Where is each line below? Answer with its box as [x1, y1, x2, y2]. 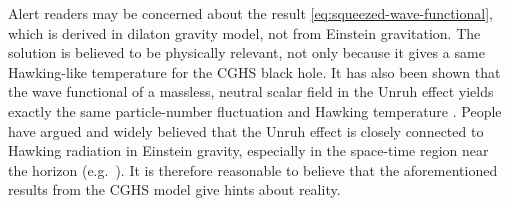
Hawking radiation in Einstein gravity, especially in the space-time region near [8, 140, 489, 161]
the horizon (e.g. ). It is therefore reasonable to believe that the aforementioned [8, 159, 498, 180]
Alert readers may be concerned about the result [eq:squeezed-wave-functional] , [8, 3, 493, 23]
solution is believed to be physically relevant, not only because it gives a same [8, 42, 485, 63]
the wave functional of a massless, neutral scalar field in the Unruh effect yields [8, 81, 494, 102]
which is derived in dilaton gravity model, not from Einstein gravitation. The [8, 22, 481, 43]
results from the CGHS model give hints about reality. [8, 179, 341, 200]
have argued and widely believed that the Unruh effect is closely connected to [8, 120, 484, 141]
